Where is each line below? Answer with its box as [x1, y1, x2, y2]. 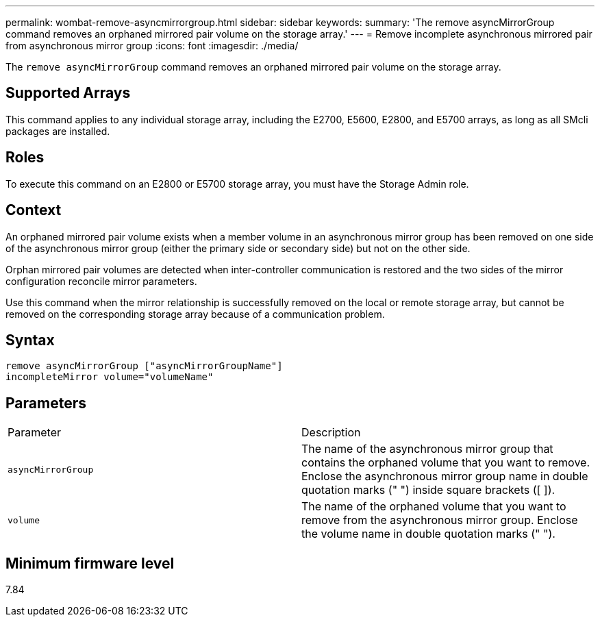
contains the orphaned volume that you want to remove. [301, 456, 590, 470]
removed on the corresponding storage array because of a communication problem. [5, 308, 385, 320]
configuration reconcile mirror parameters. [5, 275, 197, 287]
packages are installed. [5, 125, 110, 137]
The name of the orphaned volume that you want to [301, 499, 566, 514]
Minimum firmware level [5, 554, 175, 572]
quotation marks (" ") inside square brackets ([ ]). [301, 483, 555, 497]
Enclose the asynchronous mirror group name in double [301, 469, 588, 484]
